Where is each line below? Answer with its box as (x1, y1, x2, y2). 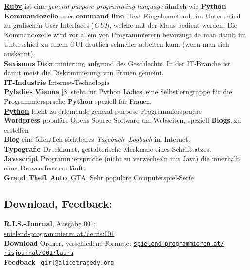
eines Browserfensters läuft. (4, 163, 86, 173)
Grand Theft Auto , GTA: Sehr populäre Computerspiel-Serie (4, 172, 194, 182)
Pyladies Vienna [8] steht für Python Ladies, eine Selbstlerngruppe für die (4, 86, 232, 97)
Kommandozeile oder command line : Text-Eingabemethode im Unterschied (4, 10, 241, 20)
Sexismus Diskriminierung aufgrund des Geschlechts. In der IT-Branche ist (4, 58, 231, 68)
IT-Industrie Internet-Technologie (4, 77, 109, 87)
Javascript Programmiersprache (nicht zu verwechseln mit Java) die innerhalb (4, 153, 240, 163)
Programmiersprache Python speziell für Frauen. (4, 96, 152, 106)
